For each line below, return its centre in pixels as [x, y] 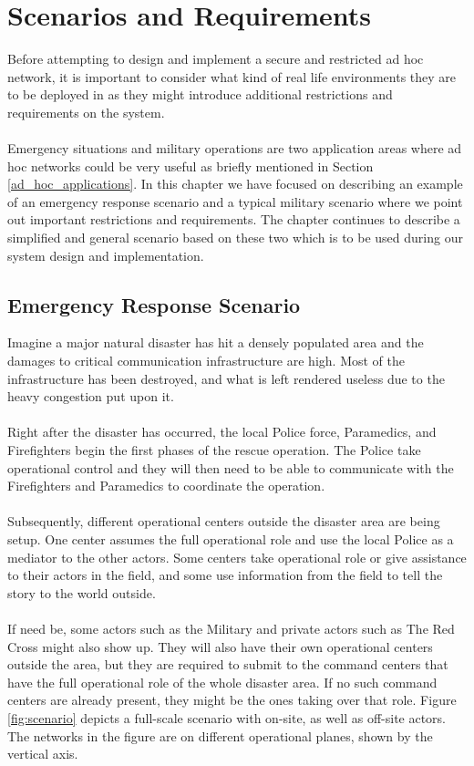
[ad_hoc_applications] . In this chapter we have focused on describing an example [235, 184]
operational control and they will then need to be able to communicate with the [231, 467]
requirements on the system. [86, 112]
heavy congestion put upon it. [91, 396]
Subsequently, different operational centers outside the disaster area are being [224, 521]
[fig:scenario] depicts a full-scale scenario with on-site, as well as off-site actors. [227, 717]
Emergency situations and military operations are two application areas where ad [235, 148]
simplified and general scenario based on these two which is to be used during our [235, 238]
